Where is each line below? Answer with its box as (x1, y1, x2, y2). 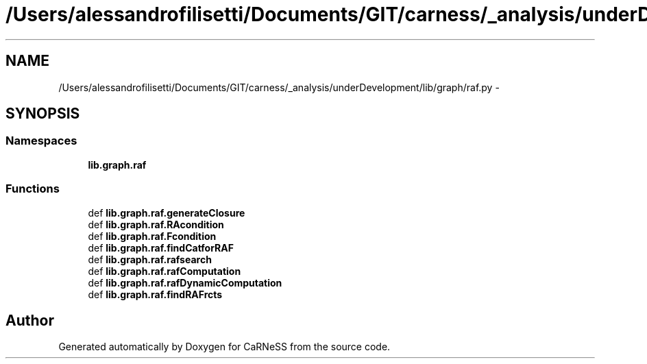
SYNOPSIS (5, 105, 80, 123)
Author (5, 311, 54, 329)
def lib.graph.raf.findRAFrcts (88, 288, 223, 300)
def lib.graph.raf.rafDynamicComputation (88, 276, 282, 289)
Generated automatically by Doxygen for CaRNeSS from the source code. (58, 341, 391, 353)
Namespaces (5, 134, 77, 148)
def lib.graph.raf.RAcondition (88, 218, 224, 230)
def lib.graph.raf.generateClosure (88, 206, 245, 219)
